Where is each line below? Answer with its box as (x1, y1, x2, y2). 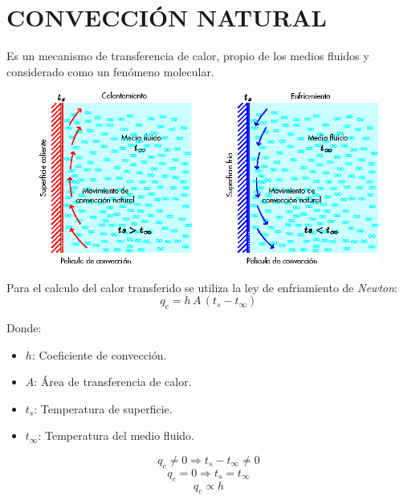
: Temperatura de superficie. (34, 400, 173, 417)
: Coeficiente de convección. (31, 346, 167, 363)
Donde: (6, 319, 42, 336)
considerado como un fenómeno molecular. (6, 63, 214, 79)
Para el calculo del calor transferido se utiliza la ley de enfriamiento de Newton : (6, 278, 397, 295)
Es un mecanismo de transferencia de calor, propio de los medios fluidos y (6, 47, 369, 64)
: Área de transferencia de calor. (34, 373, 192, 390)
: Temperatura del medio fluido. (38, 427, 194, 444)
